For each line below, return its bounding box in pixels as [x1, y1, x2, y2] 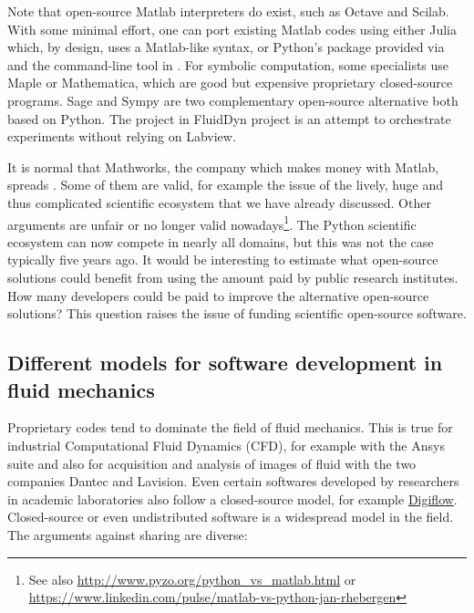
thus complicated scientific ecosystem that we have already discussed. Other [7, 192, 431, 212]
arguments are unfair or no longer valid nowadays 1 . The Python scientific [7, 212, 417, 234]
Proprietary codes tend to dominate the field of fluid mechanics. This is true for [7, 418, 453, 437]
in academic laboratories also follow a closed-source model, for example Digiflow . [7, 489, 458, 508]
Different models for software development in [7, 348, 443, 377]
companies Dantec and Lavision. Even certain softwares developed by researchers [7, 472, 459, 491]
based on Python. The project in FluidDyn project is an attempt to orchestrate [7, 109, 451, 128]
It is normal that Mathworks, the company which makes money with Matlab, [7, 157, 439, 176]
